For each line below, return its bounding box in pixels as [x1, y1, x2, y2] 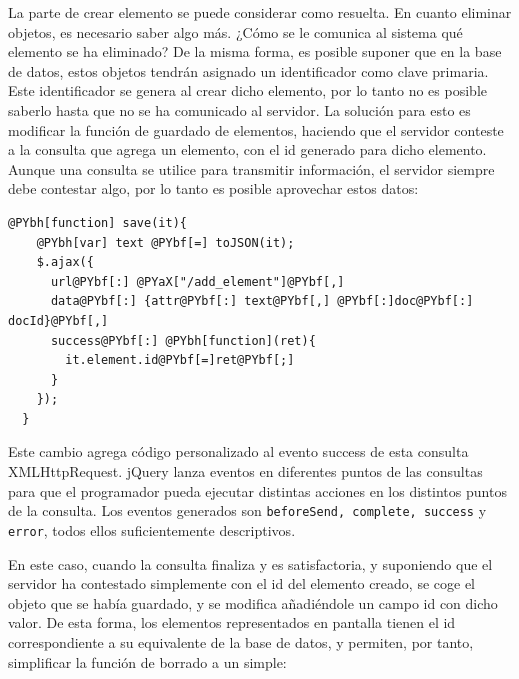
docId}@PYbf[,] [8, 313, 109, 328]
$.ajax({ [36, 255, 94, 270]
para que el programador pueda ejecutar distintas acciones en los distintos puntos [8, 480, 507, 501]
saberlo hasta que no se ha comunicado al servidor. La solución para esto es [8, 99, 471, 120]
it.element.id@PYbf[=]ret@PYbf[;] [65, 353, 295, 368]
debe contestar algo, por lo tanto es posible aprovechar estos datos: [8, 178, 419, 199]
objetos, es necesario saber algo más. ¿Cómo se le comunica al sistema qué [8, 21, 463, 42]
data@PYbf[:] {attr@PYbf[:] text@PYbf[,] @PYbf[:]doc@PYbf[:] [50, 294, 474, 309]
